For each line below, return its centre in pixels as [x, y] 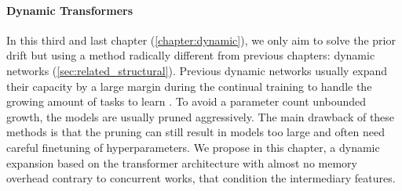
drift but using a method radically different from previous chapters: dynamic [191, 55]
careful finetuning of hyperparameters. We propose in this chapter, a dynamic [193, 147]
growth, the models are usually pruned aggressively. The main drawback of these [201, 116]
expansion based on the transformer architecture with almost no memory [182, 162]
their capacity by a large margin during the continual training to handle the [189, 86]
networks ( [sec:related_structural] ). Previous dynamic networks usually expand [197, 70]
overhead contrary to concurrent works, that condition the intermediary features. [201, 178]
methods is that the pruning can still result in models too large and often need [196, 132]
